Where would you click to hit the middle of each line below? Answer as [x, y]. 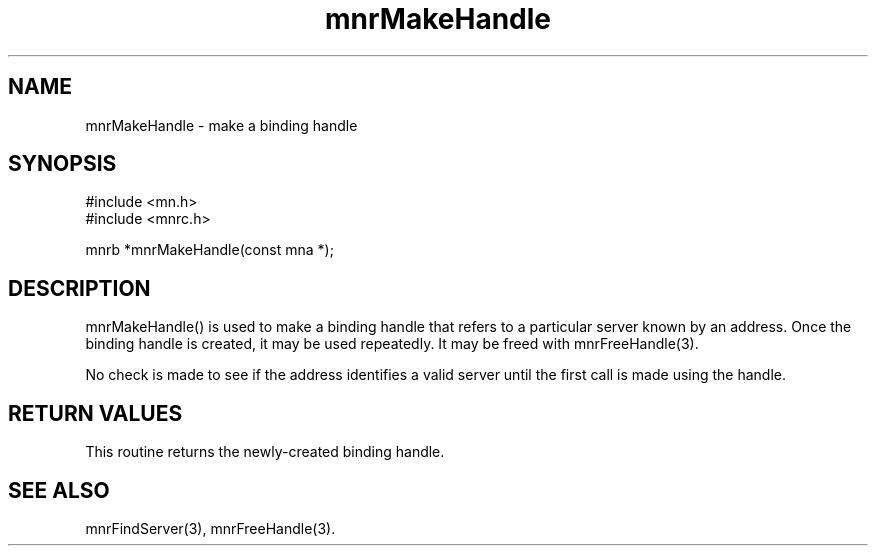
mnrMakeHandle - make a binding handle [221, 125]
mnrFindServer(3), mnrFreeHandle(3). [210, 528]
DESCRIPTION [79, 288]
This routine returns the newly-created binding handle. [265, 452]
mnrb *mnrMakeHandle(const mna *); [209, 250]
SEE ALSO [59, 490]
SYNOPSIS [62, 164]
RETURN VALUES [95, 413]
